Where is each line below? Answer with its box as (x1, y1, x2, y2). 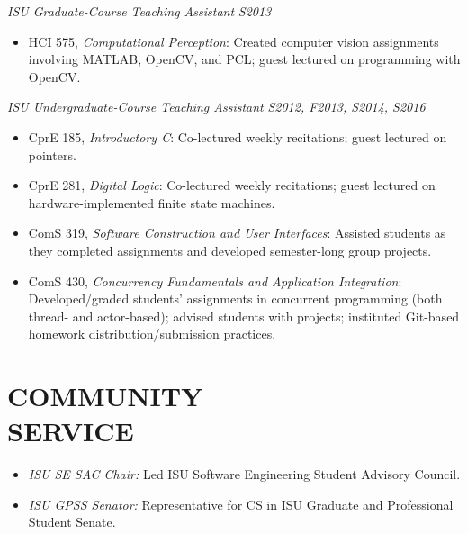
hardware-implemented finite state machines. (28, 193, 275, 212)
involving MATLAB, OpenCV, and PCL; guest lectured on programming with (28, 50, 461, 68)
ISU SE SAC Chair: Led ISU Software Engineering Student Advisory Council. (28, 465, 461, 484)
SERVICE (7, 412, 134, 449)
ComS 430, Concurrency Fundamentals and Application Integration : (28, 271, 402, 290)
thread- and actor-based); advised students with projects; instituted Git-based (28, 306, 460, 325)
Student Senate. (28, 512, 116, 531)
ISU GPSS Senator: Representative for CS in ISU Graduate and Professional (28, 494, 454, 513)
